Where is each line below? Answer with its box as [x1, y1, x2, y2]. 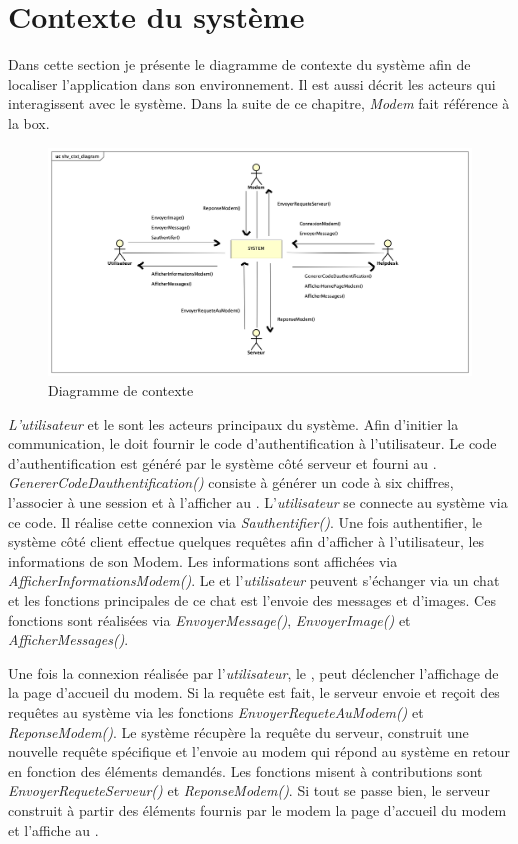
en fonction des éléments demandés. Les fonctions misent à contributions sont [8, 760, 483, 781]
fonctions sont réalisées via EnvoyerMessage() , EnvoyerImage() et [8, 609, 411, 630]
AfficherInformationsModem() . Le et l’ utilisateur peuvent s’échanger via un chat [8, 570, 500, 591]
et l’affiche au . [8, 819, 99, 840]
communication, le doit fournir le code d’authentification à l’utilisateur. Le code [8, 433, 497, 454]
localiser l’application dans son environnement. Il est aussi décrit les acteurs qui [8, 73, 496, 94]
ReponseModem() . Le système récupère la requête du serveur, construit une [8, 721, 469, 742]
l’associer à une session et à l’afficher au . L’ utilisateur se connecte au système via [8, 492, 508, 513]
